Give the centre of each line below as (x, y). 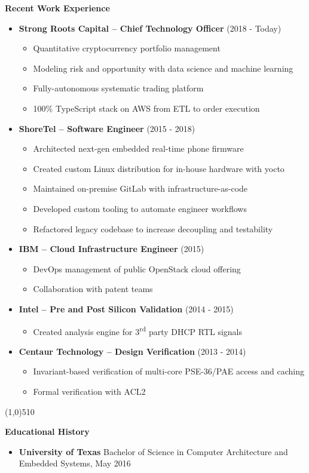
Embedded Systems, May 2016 (75, 463)
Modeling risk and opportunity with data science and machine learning (163, 68)
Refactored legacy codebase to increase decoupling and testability (153, 228)
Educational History (47, 431)
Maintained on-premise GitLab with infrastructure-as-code (140, 188)
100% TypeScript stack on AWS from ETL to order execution (146, 108)
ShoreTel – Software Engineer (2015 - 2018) (107, 128)
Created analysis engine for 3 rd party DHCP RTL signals (138, 330)
